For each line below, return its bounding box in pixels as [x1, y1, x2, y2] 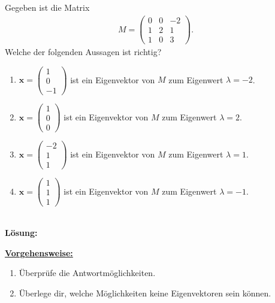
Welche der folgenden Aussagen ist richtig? [5, 46, 162, 58]
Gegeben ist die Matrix [5, 1, 90, 14]
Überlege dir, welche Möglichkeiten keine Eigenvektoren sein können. [19, 286, 271, 299]
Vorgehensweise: [5, 246, 73, 259]
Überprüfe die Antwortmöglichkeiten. [19, 266, 156, 279]
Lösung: [5, 226, 38, 238]
